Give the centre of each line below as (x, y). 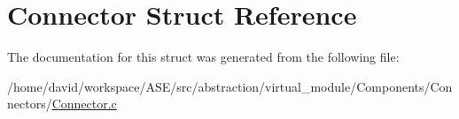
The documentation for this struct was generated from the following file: (203, 57)
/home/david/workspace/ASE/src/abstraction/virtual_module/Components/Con (230, 86)
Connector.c (84, 104)
